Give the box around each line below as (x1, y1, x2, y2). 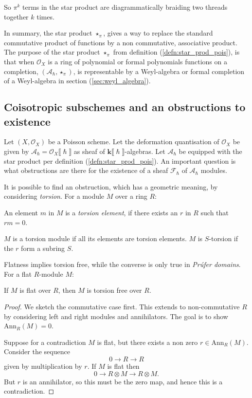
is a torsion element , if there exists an (65, 207, 178, 217)
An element (4, 207, 38, 217)
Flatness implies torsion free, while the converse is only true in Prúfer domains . (4, 259, 241, 269)
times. (36, 11, 54, 21)
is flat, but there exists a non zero (97, 337, 198, 347)
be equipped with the (179, 146, 242, 156)
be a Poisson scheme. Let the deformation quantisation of (48, 136, 219, 147)
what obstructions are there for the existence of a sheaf (4, 165, 168, 175)
